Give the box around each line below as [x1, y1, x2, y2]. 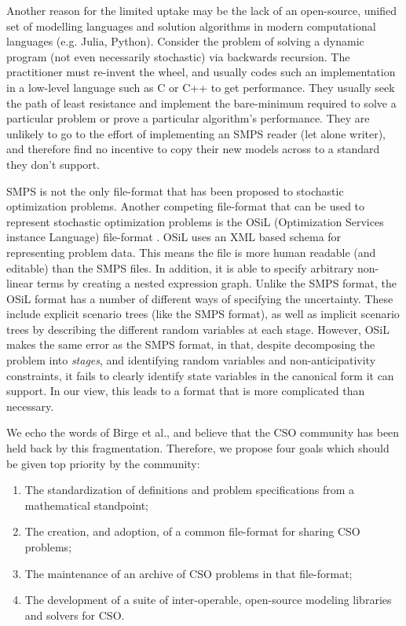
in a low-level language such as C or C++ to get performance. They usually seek [6, 79, 395, 95]
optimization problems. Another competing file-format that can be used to [6, 198, 365, 214]
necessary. [6, 397, 54, 414]
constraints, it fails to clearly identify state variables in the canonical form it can [6, 367, 394, 383]
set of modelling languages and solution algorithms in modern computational [6, 17, 376, 34]
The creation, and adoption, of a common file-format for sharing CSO [24, 523, 360, 540]
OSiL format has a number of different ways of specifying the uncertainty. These [6, 290, 393, 306]
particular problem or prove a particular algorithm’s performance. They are [6, 110, 370, 126]
